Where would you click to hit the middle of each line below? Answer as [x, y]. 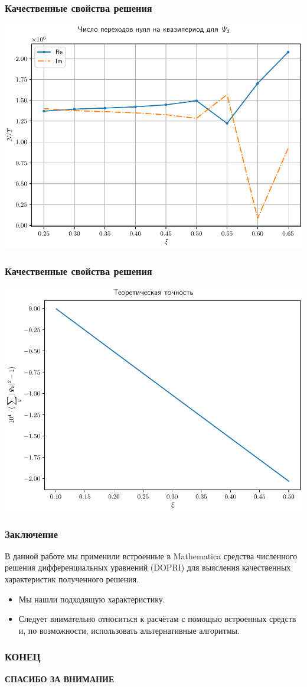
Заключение [31, 534]
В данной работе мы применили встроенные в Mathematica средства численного [151, 555]
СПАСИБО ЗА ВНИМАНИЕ [60, 678]
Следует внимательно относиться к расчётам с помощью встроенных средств [157, 619]
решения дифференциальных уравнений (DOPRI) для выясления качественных [148, 567]
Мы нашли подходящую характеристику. [92, 599]
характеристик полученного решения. [72, 579]
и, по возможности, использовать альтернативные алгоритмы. [129, 630]
